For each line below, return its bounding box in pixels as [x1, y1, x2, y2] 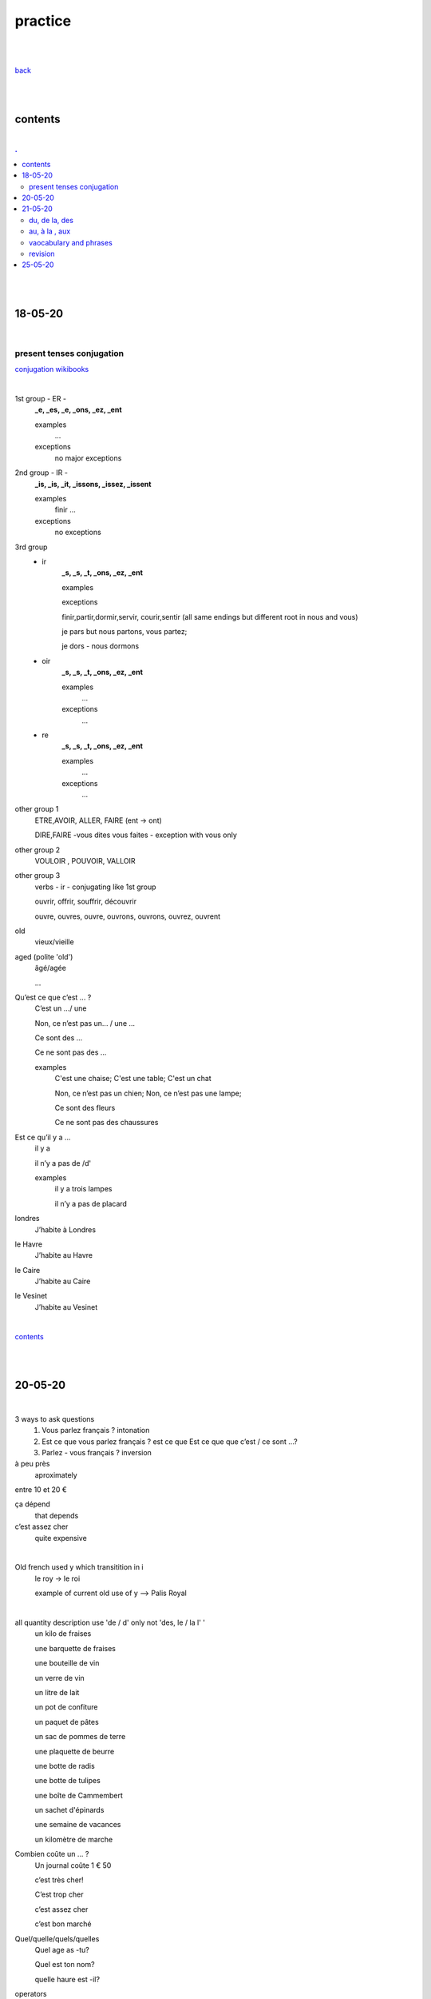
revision [29, 249, 55, 258]
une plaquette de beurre [34, 1746, 115, 1756]
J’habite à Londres [34, 1224, 96, 1235]
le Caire [14, 1265, 41, 1275]
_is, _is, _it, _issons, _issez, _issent [34, 479, 152, 489]
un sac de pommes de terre [34, 1732, 126, 1742]
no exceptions [54, 528, 101, 537]
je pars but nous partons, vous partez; [61, 626, 188, 636]
